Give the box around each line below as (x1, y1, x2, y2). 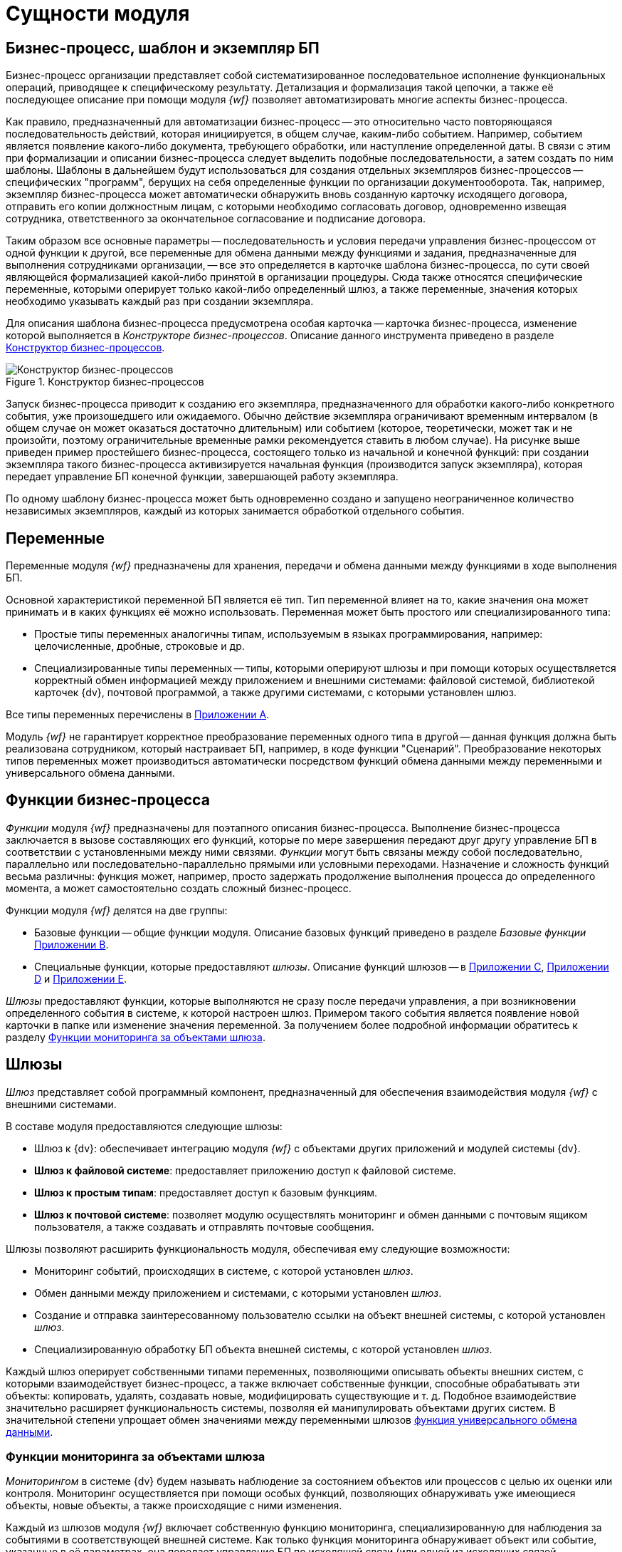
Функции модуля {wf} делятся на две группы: (6, 904, 228, 916)
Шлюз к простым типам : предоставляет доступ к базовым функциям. (34, 1186, 378, 1199)
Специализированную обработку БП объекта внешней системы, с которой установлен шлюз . (34, 1343, 492, 1355)
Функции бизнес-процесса (6, 791, 210, 809)
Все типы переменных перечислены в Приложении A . (6, 708, 270, 721)
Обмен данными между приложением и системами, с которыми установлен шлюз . (34, 1286, 442, 1299)
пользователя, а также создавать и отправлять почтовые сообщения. (34, 1220, 374, 1233)
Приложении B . (34, 938, 109, 951)
